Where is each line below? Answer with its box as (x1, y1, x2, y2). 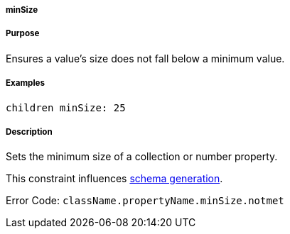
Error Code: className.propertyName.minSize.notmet (6, 194, 284, 207)
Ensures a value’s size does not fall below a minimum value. (6, 52, 285, 65)
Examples (6, 78, 45, 89)
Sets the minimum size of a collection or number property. (6, 150, 278, 163)
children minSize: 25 (6, 101, 126, 113)
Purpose (6, 28, 40, 39)
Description (6, 126, 53, 137)
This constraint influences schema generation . (6, 172, 223, 185)
